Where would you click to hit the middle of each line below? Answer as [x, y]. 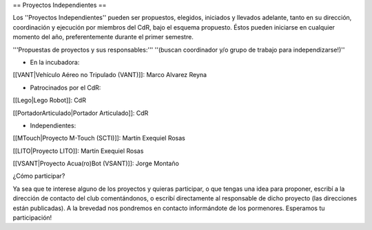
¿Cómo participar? [39, 176]
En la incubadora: [55, 62]
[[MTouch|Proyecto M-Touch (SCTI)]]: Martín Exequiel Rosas [99, 138]
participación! [32, 218]
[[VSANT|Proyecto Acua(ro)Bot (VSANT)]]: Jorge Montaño [96, 164]
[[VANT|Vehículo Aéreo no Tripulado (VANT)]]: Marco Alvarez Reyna [110, 75]
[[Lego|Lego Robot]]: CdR [49, 101]
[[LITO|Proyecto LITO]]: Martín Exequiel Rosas [78, 151]
